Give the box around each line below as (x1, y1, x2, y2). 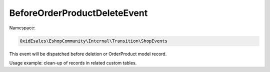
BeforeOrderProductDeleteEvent (9, 7, 148, 18)
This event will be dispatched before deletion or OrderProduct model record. (9, 51, 167, 57)
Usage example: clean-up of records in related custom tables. (9, 60, 137, 66)
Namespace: (9, 25, 35, 31)
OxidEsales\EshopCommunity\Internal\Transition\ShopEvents (19, 38, 167, 44)
